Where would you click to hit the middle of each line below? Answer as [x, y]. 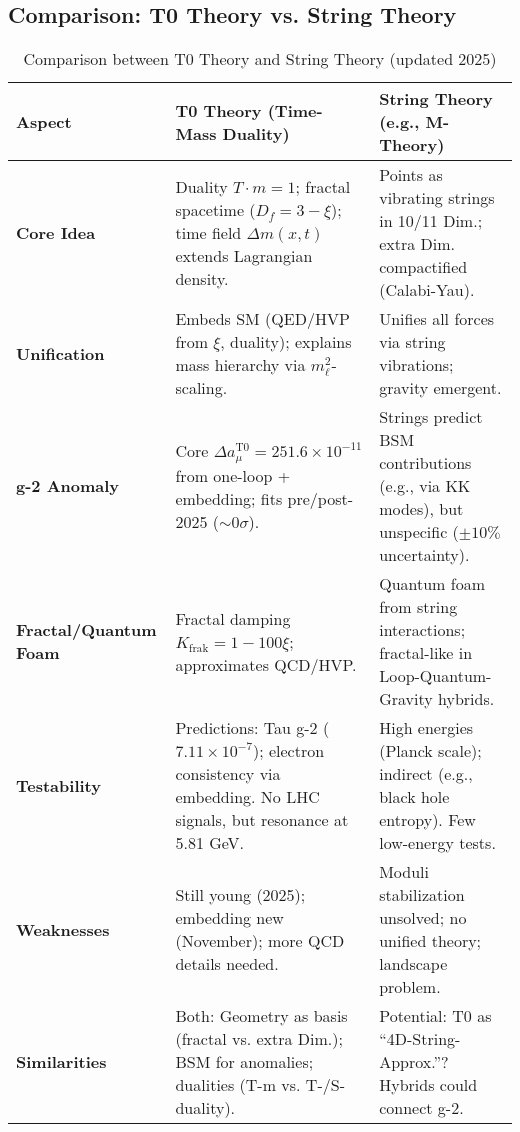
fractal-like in [426, 653]
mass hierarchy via [240, 365]
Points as [411, 175]
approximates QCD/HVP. [266, 664]
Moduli [404, 872]
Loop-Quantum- [435, 676]
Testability [58, 785]
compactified [423, 267]
